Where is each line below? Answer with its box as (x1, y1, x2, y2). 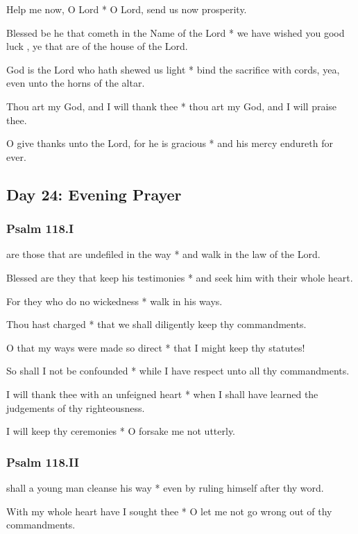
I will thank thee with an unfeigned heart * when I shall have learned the (6, 386, 318, 401)
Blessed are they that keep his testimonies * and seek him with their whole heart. (6, 270, 353, 284)
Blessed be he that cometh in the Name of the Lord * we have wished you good (6, 25, 345, 40)
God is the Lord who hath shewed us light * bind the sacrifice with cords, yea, (6, 62, 340, 76)
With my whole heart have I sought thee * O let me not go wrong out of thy (6, 503, 332, 518)
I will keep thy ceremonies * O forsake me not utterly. (6, 424, 236, 438)
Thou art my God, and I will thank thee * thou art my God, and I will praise (6, 98, 337, 113)
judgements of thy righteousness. (6, 400, 145, 415)
